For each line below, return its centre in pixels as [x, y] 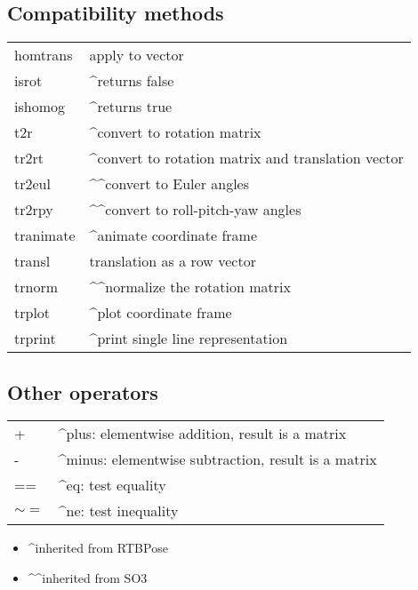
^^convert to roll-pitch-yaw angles [195, 210]
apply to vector [137, 55]
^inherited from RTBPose [98, 548]
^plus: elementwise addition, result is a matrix [202, 434]
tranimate [45, 235]
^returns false [132, 81]
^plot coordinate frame [161, 313]
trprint [35, 339]
